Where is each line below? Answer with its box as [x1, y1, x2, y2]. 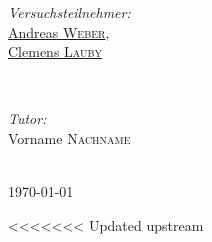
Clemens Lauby [8, 41, 103, 62]
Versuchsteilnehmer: [8, 2, 131, 22]
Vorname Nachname [8, 127, 131, 148]
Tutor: [8, 108, 47, 129]
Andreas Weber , [8, 21, 110, 42]
